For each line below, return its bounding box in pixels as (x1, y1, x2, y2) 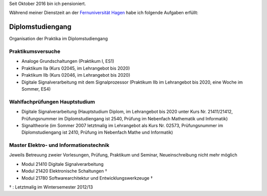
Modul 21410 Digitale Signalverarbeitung (21, 161, 104, 167)
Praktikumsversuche (9, 48, 61, 55)
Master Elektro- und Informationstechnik (9, 142, 110, 148)
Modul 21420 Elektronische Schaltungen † (21, 168, 107, 174)
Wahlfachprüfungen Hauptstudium (9, 98, 95, 105)
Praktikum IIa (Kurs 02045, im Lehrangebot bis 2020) (21, 65, 130, 71)
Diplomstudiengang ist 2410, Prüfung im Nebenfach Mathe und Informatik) (21, 129, 173, 136)
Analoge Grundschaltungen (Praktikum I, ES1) (21, 58, 115, 64)
